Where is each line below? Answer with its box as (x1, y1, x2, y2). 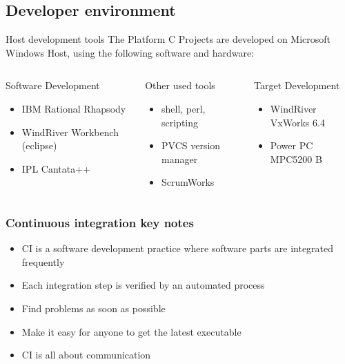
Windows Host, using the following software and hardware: (6, 45, 255, 59)
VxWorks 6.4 (270, 115, 325, 129)
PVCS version (161, 138, 221, 153)
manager (161, 151, 198, 166)
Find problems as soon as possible (21, 300, 166, 315)
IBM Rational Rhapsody (21, 101, 126, 115)
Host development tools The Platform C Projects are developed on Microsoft (6, 32, 331, 46)
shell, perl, (161, 101, 206, 115)
